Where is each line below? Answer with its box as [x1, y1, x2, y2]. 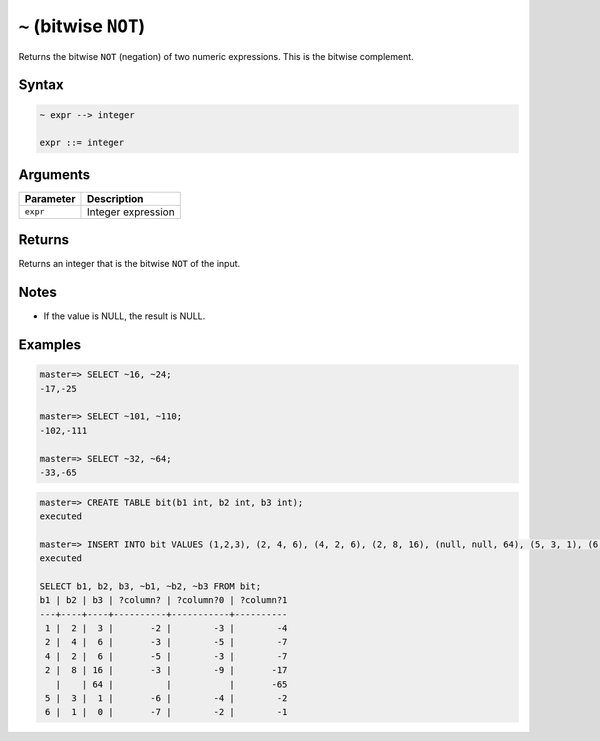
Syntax [18, 76, 64, 94]
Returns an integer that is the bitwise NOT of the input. [18, 258, 241, 270]
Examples [18, 336, 82, 354]
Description [86, 191, 144, 205]
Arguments [18, 166, 91, 183]
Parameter [24, 191, 76, 205]
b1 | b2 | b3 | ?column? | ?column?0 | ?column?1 [39, 595, 288, 606]
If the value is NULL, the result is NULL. [43, 310, 206, 322]
